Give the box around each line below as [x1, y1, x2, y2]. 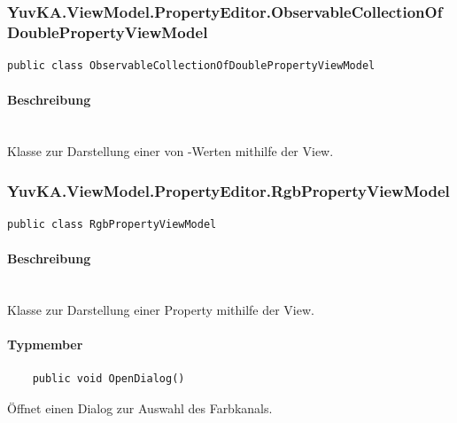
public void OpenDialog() [32, 372, 185, 386]
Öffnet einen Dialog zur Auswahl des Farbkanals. [7, 398, 273, 417]
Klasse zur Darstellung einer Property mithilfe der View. [7, 300, 314, 318]
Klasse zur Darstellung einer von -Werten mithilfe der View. [7, 142, 334, 161]
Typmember [7, 335, 83, 354]
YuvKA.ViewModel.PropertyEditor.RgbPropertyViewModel [7, 179, 450, 201]
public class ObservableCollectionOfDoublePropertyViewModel [7, 59, 376, 73]
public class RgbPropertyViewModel [7, 217, 217, 231]
